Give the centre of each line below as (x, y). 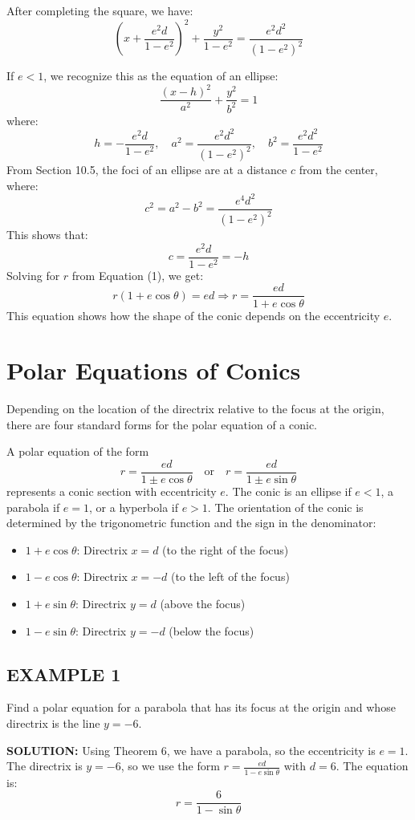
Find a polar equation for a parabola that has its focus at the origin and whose (201, 707)
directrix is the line (53, 723)
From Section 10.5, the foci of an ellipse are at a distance (147, 170)
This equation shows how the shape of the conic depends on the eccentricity (193, 315)
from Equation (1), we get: (138, 275)
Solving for (33, 275)
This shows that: (47, 235)
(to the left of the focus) (230, 576)
